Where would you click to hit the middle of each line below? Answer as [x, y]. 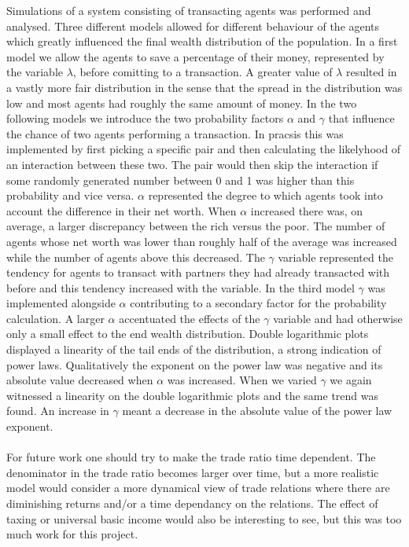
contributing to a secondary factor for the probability [258, 303]
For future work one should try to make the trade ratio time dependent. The [191, 457]
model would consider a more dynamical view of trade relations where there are [198, 488]
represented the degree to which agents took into [265, 195]
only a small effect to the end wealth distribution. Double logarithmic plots [188, 334]
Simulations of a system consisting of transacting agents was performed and [189, 10]
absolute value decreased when [80, 380]
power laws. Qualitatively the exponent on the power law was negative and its [195, 364]
